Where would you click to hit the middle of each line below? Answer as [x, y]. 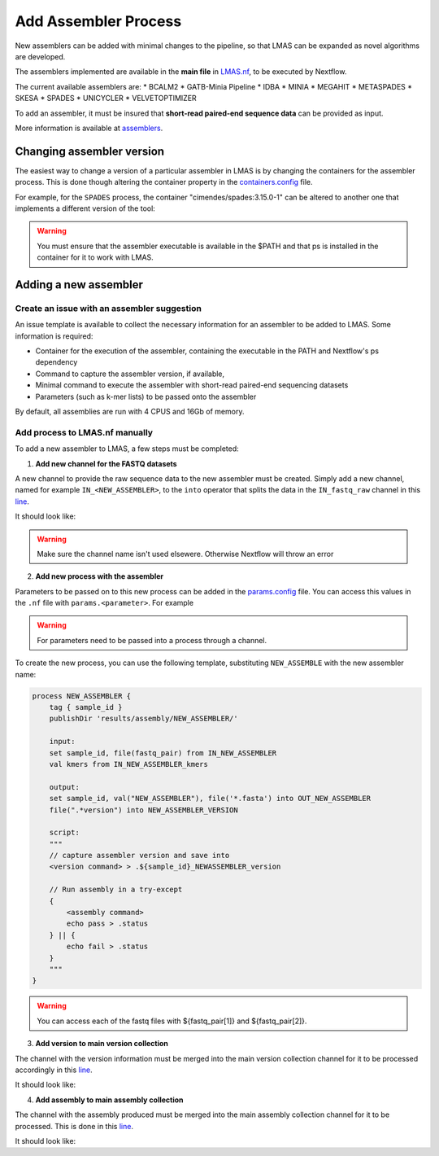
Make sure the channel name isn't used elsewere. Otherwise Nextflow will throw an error [185, 554]
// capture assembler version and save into [139, 856]
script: [65, 833]
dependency [57, 362]
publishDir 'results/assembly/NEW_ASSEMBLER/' [144, 719]
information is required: [54, 336]
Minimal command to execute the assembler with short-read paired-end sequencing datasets [192, 385]
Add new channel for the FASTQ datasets [106, 463]
